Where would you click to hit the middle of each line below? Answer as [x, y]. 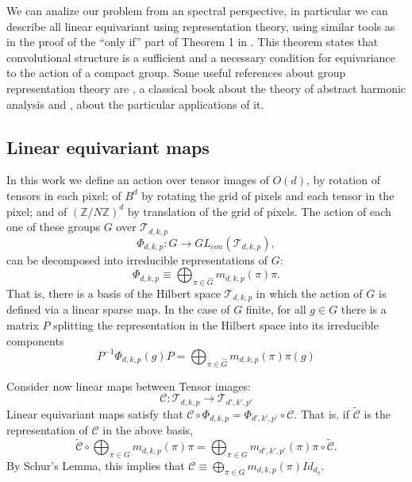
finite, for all [276, 309]
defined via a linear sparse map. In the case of [118, 309]
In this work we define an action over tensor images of [138, 180]
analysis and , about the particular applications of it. [135, 104]
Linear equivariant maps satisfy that [95, 413]
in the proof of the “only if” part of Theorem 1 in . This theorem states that [193, 42]
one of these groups [54, 227]
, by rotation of [343, 180]
